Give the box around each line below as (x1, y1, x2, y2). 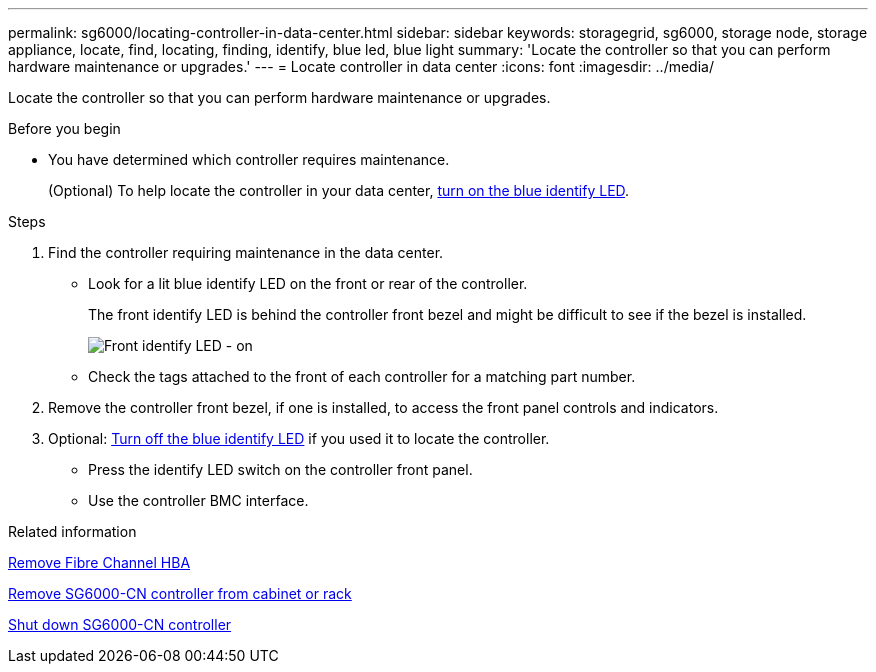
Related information (8, 523, 137, 540)
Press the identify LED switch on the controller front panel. (88, 461, 473, 478)
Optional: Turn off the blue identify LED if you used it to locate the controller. (48, 430, 550, 447)
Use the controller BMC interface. (88, 492, 309, 509)
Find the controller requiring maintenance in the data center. (48, 244, 444, 261)
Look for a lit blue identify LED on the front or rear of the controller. (88, 275, 528, 292)
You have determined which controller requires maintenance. (48, 151, 450, 168)
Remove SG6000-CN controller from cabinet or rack (8, 585, 352, 602)
